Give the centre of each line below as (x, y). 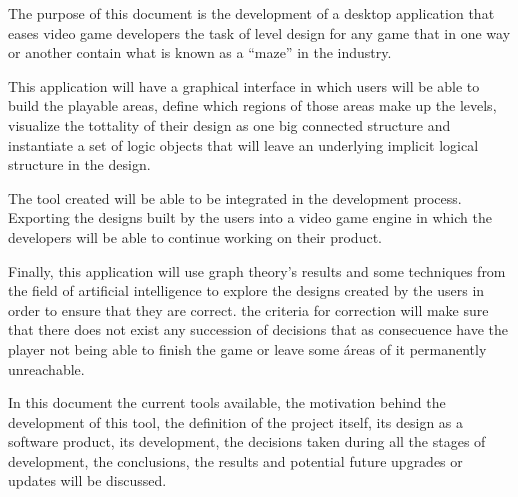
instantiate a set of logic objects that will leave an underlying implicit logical (243, 144)
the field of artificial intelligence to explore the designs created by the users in (246, 290)
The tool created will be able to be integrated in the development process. (235, 197)
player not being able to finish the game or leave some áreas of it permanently (247, 348)
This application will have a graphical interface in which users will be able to (244, 85)
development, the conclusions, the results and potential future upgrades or (235, 460)
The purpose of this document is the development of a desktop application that (251, 13)
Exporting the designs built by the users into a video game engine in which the (250, 217)
